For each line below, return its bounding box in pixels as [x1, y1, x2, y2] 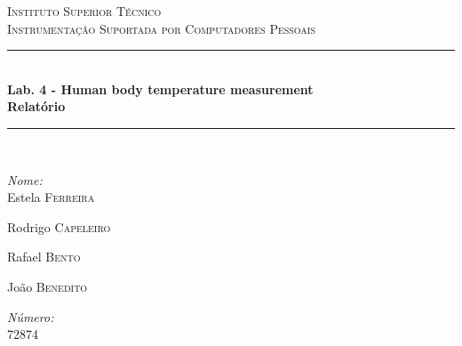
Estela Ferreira [7, 188, 95, 206]
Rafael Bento [7, 247, 81, 266]
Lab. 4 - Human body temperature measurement [7, 79, 314, 98]
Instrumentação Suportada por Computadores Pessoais [7, 19, 316, 37]
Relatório [7, 97, 66, 116]
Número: [7, 307, 54, 326]
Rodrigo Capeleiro [7, 217, 111, 236]
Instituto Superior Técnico [7, 2, 162, 20]
